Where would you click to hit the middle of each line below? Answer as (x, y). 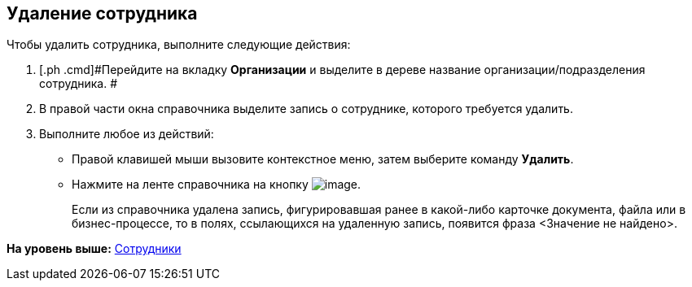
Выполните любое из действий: (127, 134)
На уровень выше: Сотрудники (94, 249)
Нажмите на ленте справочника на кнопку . (217, 185)
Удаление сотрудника (102, 13)
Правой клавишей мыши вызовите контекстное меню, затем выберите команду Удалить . (323, 159)
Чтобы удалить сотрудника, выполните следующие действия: (179, 45)
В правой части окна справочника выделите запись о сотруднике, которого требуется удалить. (306, 109)
